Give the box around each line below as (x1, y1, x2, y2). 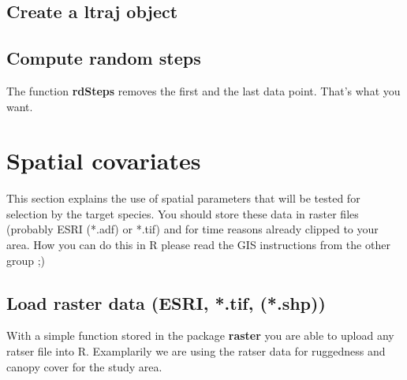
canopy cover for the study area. (6, 358, 162, 374)
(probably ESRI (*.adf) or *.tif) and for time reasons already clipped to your (6, 221, 379, 237)
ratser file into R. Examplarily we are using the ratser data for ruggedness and (6, 343, 386, 360)
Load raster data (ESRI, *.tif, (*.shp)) (6, 290, 326, 315)
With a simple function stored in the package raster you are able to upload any (6, 327, 394, 344)
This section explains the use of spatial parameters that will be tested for (6, 190, 360, 207)
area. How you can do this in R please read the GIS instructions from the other (6, 237, 390, 253)
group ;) (6, 251, 46, 268)
